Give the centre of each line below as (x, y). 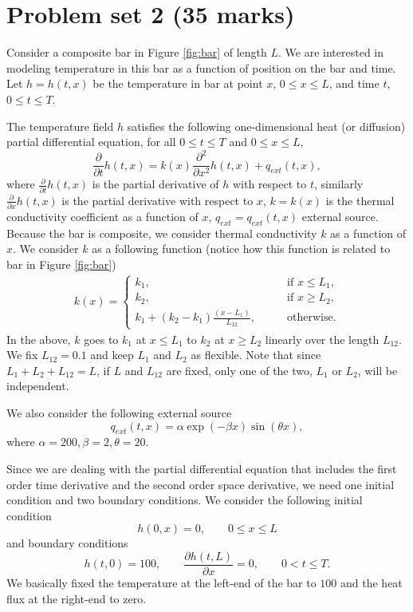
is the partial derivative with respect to (157, 200)
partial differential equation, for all (91, 142)
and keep (112, 355)
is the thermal (360, 200)
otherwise (310, 318)
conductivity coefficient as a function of (102, 216)
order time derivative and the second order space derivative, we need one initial (201, 484)
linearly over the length (322, 339)
